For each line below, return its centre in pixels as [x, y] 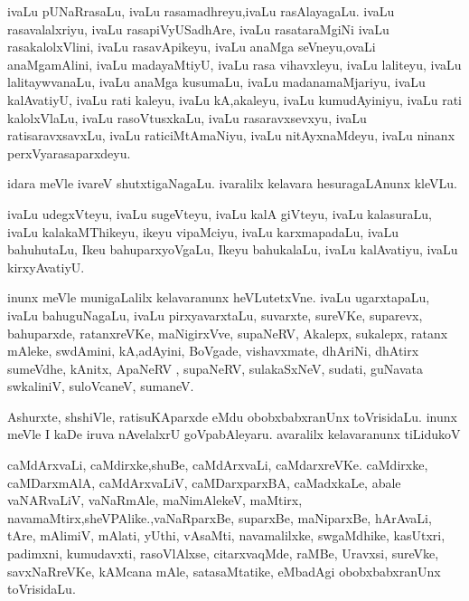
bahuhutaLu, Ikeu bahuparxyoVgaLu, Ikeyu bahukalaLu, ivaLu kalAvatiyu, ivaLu [233, 249]
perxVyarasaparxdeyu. [69, 153]
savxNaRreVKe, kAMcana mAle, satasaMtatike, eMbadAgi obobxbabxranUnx [224, 571]
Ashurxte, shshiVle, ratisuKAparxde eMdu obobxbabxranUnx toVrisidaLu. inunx [232, 416]
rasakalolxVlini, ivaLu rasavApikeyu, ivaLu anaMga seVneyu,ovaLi [192, 47]
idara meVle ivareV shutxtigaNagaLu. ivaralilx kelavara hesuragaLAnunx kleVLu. [232, 183]
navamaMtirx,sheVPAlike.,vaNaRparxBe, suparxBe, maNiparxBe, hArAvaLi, [220, 517]
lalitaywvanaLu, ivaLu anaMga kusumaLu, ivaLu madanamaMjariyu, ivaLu [216, 82]
